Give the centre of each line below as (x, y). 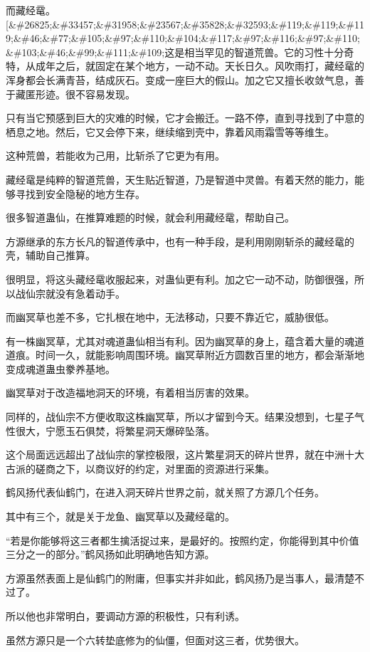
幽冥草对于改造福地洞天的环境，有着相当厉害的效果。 (130, 393)
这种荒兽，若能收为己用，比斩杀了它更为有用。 (115, 156)
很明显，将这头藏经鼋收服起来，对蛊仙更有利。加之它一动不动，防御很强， (180, 279)
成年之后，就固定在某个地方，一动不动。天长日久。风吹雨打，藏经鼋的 (200, 66)
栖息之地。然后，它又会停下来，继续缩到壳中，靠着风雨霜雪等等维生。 (170, 131)
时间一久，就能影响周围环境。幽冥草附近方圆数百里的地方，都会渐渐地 (200, 355)
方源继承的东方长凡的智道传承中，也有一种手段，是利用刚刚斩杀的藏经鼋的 (180, 241)
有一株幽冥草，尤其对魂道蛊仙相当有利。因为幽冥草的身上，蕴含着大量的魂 (180, 341)
